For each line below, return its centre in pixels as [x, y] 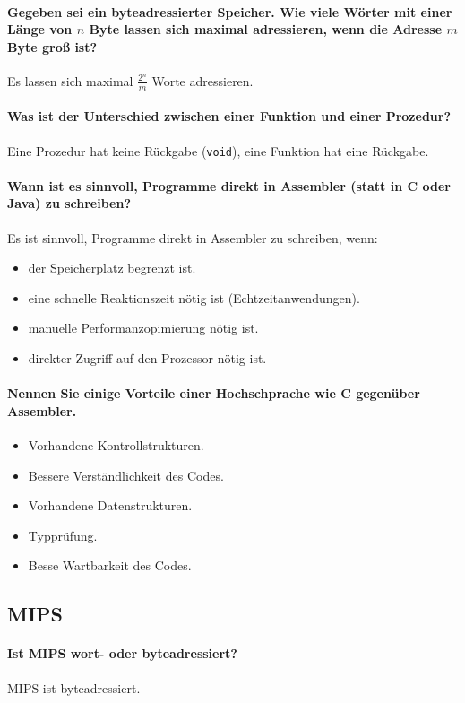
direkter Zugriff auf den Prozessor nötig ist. [147, 358]
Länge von [40, 29]
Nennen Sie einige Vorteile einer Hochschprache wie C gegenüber [214, 393]
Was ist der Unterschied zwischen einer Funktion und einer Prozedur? [229, 116]
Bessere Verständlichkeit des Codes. [126, 475]
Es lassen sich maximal [70, 80]
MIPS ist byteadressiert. [74, 687]
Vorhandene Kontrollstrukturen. [116, 445]
